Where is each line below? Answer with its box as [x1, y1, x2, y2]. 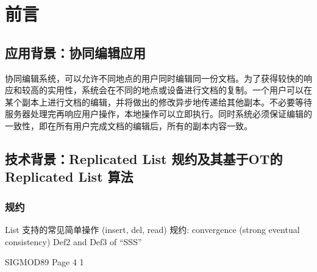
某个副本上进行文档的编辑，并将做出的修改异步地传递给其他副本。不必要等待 [5, 95, 312, 108]
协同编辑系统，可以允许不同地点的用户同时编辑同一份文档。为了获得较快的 [5, 71, 304, 84]
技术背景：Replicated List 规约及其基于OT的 [5, 149, 283, 168]
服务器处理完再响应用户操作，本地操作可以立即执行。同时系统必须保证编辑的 [5, 107, 312, 120]
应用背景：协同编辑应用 [5, 43, 146, 62]
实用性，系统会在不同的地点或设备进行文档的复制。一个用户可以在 [47, 84, 312, 96]
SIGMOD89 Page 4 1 [5, 256, 84, 268]
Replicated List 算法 [5, 167, 134, 186]
